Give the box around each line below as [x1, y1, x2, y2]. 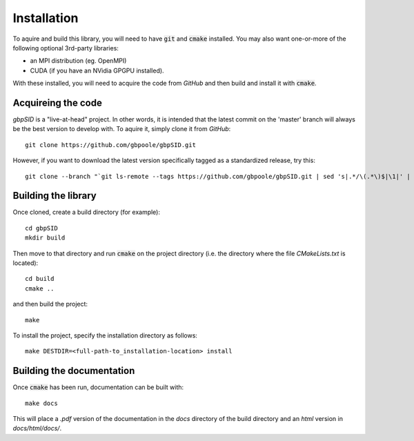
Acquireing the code [12, 97, 103, 108]
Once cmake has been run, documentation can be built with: [12, 383, 184, 391]
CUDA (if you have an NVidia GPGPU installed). [30, 66, 165, 75]
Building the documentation [12, 365, 135, 377]
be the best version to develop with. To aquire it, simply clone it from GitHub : [12, 125, 231, 133]
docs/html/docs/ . [12, 424, 62, 433]
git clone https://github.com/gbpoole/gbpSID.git [25, 141, 197, 148]
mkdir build [25, 234, 66, 242]
